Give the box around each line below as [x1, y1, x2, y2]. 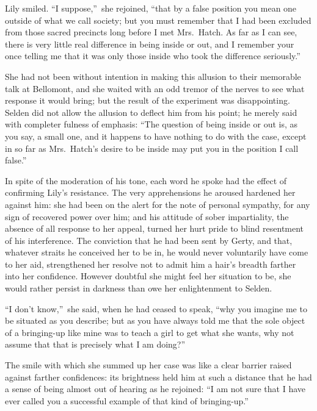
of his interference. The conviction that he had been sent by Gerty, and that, [5, 234, 293, 246]
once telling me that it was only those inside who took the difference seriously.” [5, 49, 301, 62]
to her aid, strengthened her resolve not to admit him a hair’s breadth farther [5, 257, 296, 270]
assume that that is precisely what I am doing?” [5, 338, 186, 351]
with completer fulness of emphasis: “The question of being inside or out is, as [5, 118, 298, 130]
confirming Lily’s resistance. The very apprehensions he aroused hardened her [5, 186, 296, 199]
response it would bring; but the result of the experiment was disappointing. [5, 94, 290, 107]
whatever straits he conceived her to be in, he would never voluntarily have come [5, 246, 308, 259]
